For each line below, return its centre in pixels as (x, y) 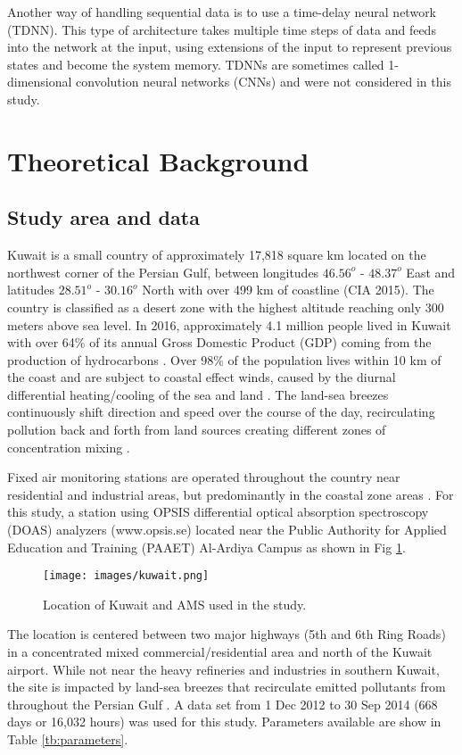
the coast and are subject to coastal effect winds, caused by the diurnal (202, 377)
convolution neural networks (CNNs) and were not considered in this (264, 82)
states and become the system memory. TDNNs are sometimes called (196, 64)
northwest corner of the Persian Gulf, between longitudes (163, 272)
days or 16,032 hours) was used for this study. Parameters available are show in (224, 722)
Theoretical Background (158, 160)
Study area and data (103, 217)
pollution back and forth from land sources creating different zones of (197, 430)
